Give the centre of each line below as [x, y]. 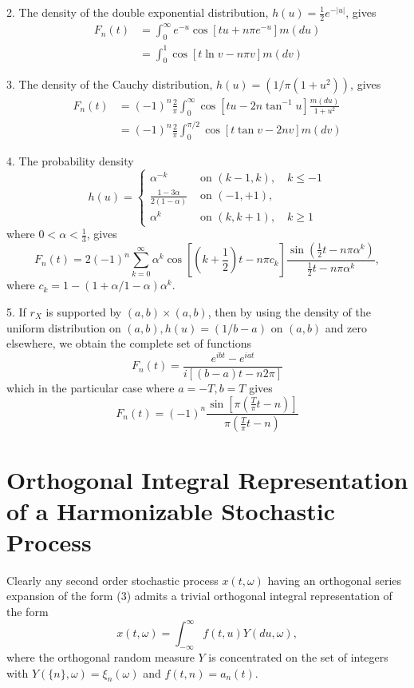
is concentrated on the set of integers [298, 656]
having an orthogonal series [335, 580]
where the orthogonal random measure [101, 656]
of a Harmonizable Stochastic [171, 510]
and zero [346, 327]
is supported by [84, 312]
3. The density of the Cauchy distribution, [110, 84]
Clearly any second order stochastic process [112, 580]
